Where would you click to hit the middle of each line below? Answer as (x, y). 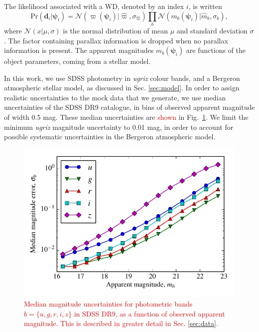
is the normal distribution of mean (115, 30)
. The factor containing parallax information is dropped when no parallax (116, 40)
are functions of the (216, 50)
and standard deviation (212, 30)
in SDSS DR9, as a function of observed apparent (149, 313)
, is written (205, 6)
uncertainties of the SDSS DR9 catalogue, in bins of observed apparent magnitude (129, 107)
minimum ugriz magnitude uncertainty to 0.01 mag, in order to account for (119, 127)
